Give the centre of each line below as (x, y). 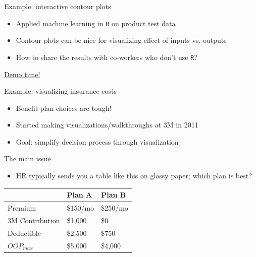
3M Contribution (34, 220)
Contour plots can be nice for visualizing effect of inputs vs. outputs (121, 40)
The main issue (28, 158)
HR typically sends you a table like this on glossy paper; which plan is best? (134, 176)
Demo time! (22, 74)
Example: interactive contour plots (58, 6)
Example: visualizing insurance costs (60, 91)
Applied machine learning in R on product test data (96, 23)
